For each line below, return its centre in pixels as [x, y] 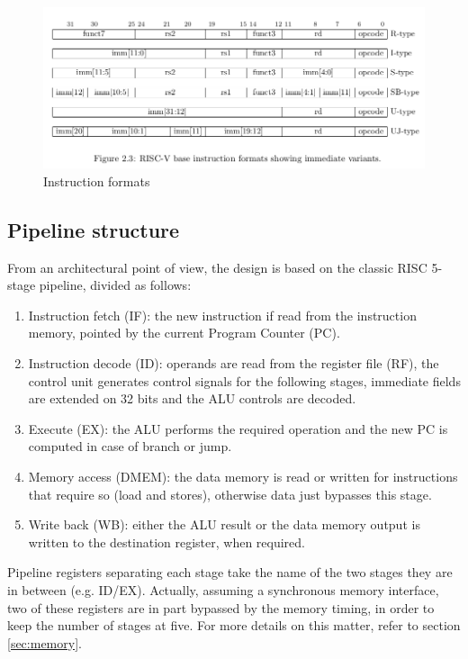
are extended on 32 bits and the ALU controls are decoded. [192, 398]
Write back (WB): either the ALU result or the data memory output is [224, 524]
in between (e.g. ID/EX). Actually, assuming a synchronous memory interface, [223, 589]
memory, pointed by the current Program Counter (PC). [184, 333]
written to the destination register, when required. [166, 542]
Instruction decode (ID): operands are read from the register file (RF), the [234, 363]
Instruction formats [97, 181]
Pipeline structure [94, 229]
